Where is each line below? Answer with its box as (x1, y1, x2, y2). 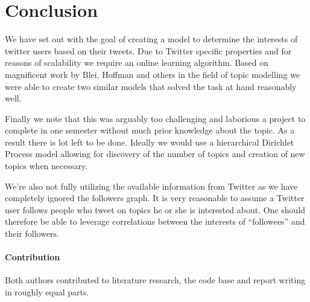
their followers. (5, 227, 59, 240)
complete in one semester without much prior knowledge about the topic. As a (5, 124, 295, 137)
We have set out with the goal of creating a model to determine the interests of (5, 33, 298, 45)
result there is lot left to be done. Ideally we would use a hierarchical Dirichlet (5, 135, 294, 148)
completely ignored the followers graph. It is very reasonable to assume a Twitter (5, 191, 305, 204)
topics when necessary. (5, 159, 88, 172)
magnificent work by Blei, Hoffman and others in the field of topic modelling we (5, 68, 300, 80)
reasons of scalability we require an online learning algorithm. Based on (5, 56, 269, 69)
